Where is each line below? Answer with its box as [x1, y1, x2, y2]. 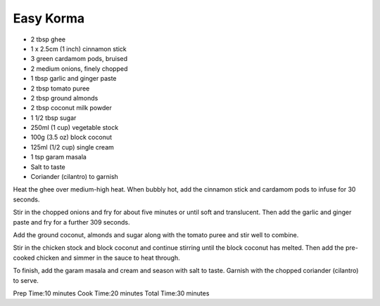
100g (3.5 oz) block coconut [30, 133, 113, 142]
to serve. [13, 276, 39, 284]
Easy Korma [13, 11, 85, 26]
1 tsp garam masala [30, 153, 87, 161]
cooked [13, 253, 35, 262]
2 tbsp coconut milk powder [30, 104, 112, 112]
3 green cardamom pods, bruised [30, 55, 128, 63]
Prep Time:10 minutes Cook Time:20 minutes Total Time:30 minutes [13, 288, 210, 298]
